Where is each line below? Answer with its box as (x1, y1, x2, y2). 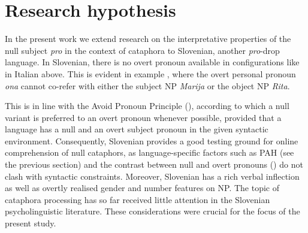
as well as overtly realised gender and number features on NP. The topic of (5, 181, 280, 194)
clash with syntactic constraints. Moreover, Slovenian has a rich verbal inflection (5, 170, 300, 182)
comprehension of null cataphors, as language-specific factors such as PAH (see (5, 146, 294, 159)
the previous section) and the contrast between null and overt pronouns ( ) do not (5, 158, 303, 171)
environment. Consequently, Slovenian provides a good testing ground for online (5, 134, 298, 147)
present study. (5, 217, 56, 229)
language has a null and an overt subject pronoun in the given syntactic (5, 123, 268, 135)
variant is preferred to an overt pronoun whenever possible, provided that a (5, 111, 282, 123)
